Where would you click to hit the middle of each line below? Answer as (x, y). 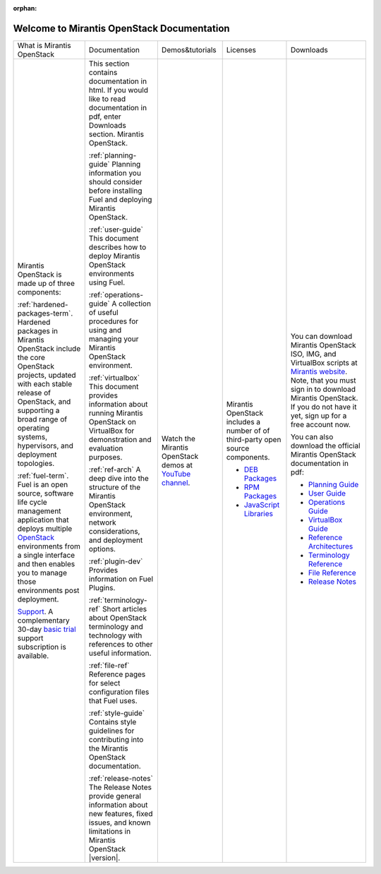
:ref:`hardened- (43, 304)
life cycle (32, 502)
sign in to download (323, 389)
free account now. (320, 424)
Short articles (125, 609)
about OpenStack (118, 618)
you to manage (42, 573)
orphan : (25, 8)
